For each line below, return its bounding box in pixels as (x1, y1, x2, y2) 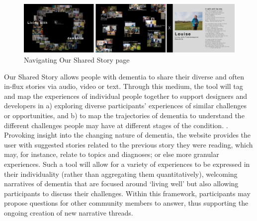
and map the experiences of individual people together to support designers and (4, 90, 247, 101)
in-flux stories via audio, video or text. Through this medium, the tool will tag (4, 81, 243, 91)
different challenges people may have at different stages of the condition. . (4, 120, 228, 130)
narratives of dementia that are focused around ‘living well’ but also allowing (4, 178, 239, 189)
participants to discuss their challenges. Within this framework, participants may (4, 188, 251, 198)
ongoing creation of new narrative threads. (4, 207, 133, 218)
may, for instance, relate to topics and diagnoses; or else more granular (4, 149, 219, 159)
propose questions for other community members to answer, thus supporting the (4, 198, 249, 208)
